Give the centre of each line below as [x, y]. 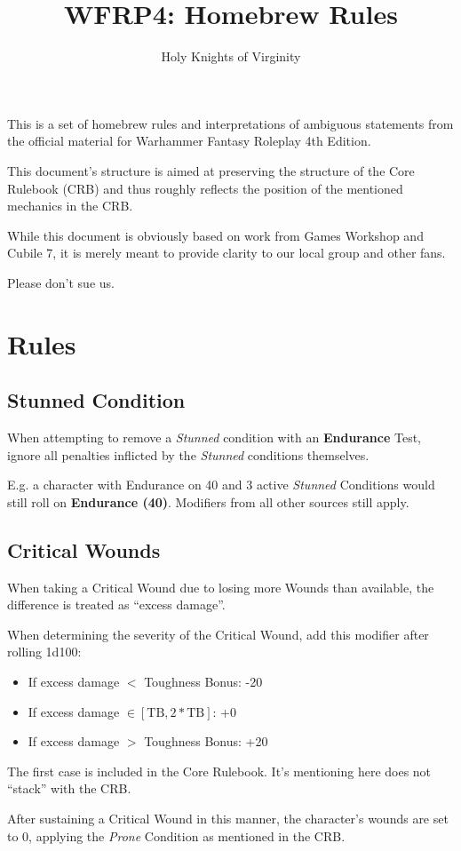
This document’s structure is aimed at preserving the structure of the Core [211, 170]
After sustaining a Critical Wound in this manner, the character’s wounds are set [228, 818]
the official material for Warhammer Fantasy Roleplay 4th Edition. [189, 141]
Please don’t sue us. [61, 282]
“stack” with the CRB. [69, 788]
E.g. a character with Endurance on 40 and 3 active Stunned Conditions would [221, 485]
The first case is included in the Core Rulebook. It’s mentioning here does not [219, 771]
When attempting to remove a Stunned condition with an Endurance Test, [214, 437]
